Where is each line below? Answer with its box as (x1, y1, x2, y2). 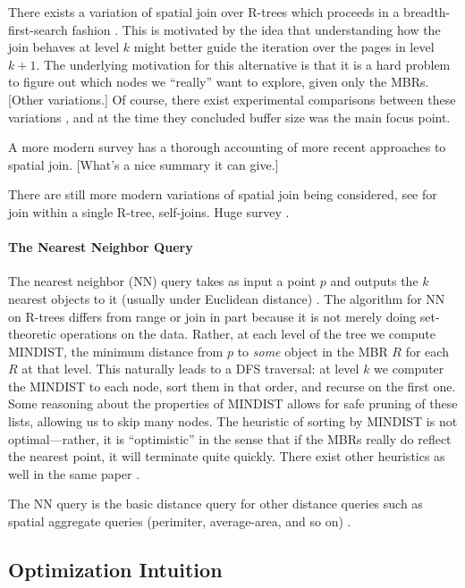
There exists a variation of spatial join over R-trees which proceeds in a (8, 3, 400, 21)
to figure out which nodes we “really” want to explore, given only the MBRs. (8, 72, 429, 91)
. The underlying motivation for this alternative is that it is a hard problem (36, 55, 451, 73)
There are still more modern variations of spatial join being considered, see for (8, 185, 437, 204)
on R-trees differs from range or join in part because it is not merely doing (8, 307, 417, 325)
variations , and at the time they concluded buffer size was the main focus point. (8, 107, 451, 126)
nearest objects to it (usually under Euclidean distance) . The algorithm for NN (8, 289, 445, 307)
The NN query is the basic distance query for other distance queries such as (8, 494, 423, 513)
